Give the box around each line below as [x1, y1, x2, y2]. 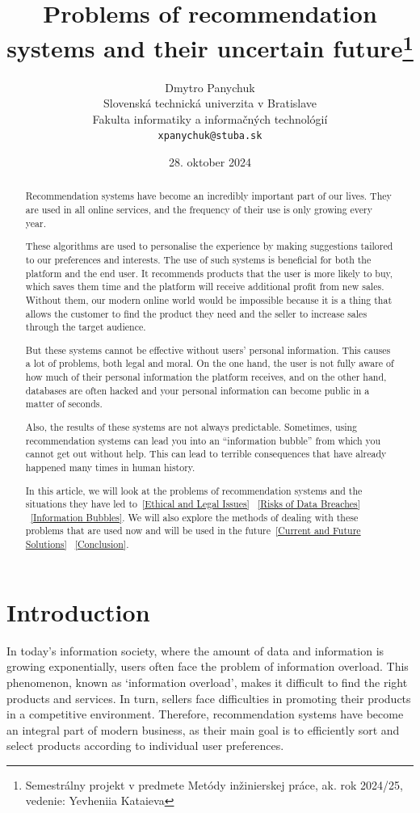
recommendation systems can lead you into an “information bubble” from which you [25, 433, 381, 447]
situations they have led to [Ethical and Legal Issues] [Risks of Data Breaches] [25, 497, 361, 511]
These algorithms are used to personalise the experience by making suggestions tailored [25, 239, 393, 253]
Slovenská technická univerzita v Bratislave [103, 95, 317, 112]
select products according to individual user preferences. [6, 737, 284, 754]
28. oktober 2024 [169, 154, 251, 171]
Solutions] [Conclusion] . [25, 537, 129, 551]
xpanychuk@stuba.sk [157, 130, 262, 142]
